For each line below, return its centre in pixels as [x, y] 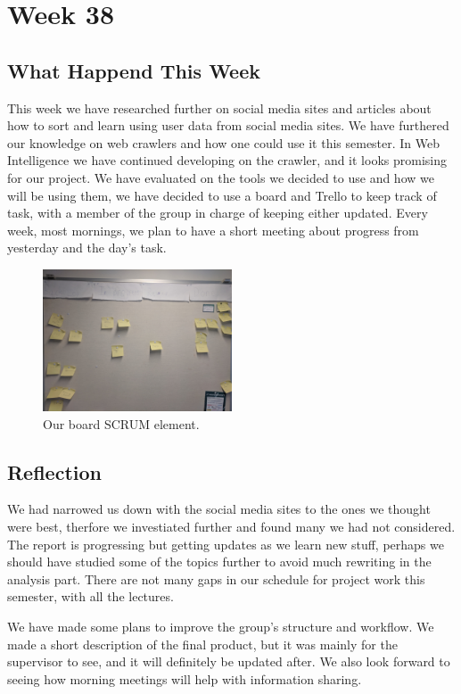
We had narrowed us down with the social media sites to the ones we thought [219, 509]
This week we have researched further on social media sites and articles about [219, 107]
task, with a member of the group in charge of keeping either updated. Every [218, 213]
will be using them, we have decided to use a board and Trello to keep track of [222, 195]
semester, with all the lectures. [91, 596]
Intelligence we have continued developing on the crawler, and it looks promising [227, 160]
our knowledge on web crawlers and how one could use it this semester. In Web [224, 142]
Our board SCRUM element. [121, 423]
